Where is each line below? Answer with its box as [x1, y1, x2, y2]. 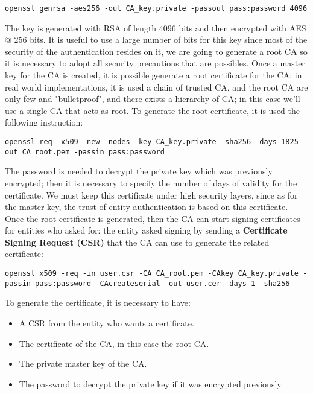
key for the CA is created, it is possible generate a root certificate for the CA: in [5, 69, 302, 81]
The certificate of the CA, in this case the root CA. [19, 337, 209, 349]
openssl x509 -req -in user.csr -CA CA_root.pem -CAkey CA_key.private [5, 269, 299, 278]
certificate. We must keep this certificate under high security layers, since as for [5, 188, 298, 201]
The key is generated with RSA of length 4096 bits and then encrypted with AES [5, 21, 306, 34]
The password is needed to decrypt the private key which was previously [5, 165, 273, 177]
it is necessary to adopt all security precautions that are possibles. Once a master [5, 57, 305, 69]
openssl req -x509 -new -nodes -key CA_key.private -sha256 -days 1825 [5, 138, 299, 146]
